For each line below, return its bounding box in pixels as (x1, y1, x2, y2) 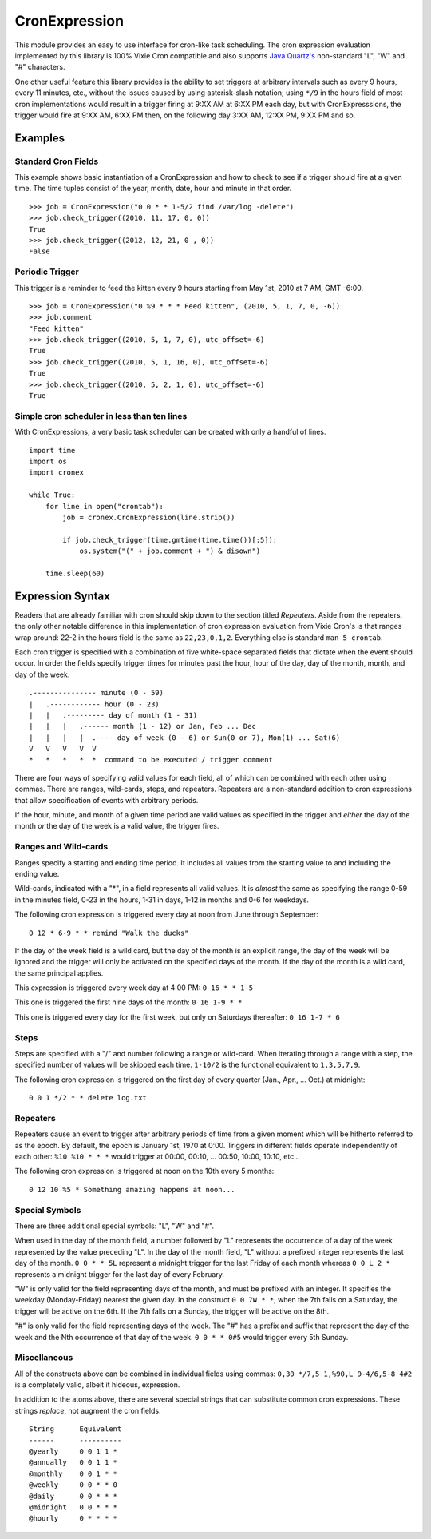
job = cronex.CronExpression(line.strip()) (62, 512, 235, 522)
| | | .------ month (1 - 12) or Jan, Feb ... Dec (29, 722, 257, 731)
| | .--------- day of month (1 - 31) (29, 710, 198, 719)
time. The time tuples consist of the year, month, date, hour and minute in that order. (14, 184, 292, 193)
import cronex (29, 468, 84, 477)
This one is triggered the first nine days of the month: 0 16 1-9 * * (14, 997, 243, 1007)
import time (29, 446, 76, 455)
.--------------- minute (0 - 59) (29, 688, 164, 698)
